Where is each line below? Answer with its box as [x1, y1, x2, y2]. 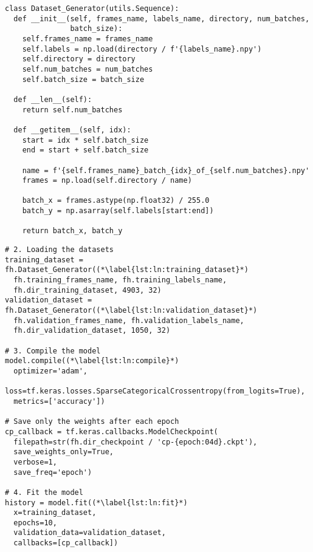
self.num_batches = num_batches [22, 64, 153, 73]
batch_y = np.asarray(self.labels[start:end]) [22, 206, 214, 216]
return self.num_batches [22, 105, 123, 114]
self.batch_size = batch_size [22, 75, 145, 84]
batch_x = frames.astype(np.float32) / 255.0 [22, 196, 210, 205]
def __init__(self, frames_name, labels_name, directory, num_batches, [13, 14, 310, 23]
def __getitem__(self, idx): [13, 125, 131, 134]
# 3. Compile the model [5, 346, 101, 355]
